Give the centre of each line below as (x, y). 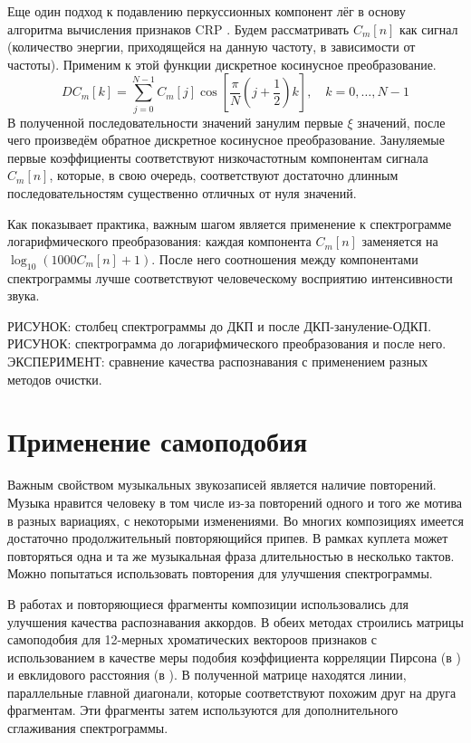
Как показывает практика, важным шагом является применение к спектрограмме (230, 223)
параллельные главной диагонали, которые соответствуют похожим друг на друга (232, 692)
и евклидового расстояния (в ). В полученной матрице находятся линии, (207, 675)
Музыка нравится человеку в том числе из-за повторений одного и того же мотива (235, 502)
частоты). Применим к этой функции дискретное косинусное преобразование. (222, 64)
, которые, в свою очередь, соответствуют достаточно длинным (224, 175)
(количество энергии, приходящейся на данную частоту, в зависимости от (211, 47)
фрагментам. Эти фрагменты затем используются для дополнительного (203, 710)
